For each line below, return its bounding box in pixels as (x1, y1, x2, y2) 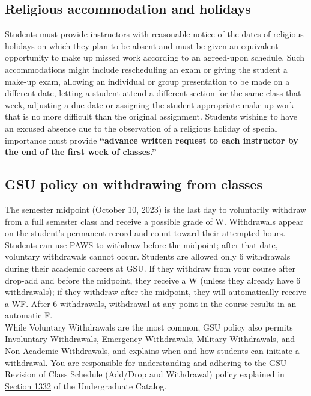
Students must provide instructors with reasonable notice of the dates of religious (5, 28, 304, 40)
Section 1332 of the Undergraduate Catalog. (5, 379, 167, 392)
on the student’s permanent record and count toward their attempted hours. (5, 227, 286, 239)
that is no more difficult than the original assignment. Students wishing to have (5, 110, 297, 123)
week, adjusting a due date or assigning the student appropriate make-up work (5, 98, 294, 111)
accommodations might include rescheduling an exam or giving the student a (5, 62, 288, 75)
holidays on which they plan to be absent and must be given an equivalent (5, 39, 279, 52)
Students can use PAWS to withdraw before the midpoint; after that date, (5, 238, 278, 251)
